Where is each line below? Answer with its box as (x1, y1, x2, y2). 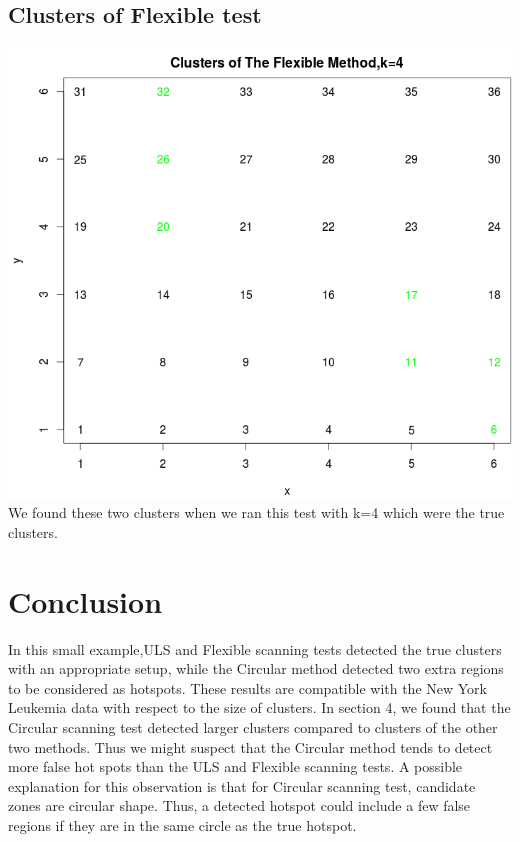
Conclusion (8, 580, 163, 621)
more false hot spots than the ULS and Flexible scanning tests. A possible (8, 756, 463, 777)
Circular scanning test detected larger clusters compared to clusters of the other (8, 717, 498, 738)
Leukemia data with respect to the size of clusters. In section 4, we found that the (8, 697, 511, 718)
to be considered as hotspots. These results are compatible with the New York (8, 677, 487, 698)
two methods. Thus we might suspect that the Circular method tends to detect (8, 736, 493, 757)
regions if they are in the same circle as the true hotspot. (8, 814, 357, 835)
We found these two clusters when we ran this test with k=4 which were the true (8, 502, 505, 523)
